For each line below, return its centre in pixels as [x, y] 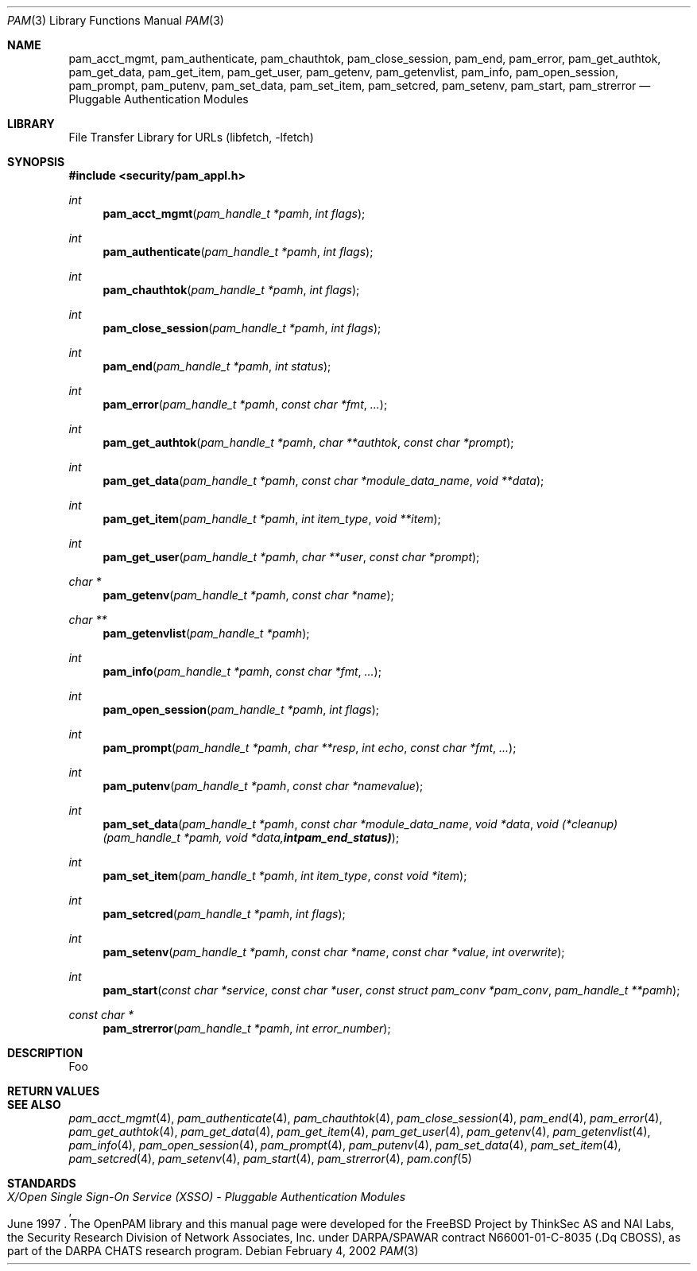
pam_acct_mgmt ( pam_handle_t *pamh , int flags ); [234, 213]
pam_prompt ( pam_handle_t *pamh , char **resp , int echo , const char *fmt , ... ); [310, 748]
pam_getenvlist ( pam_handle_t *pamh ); [206, 633]
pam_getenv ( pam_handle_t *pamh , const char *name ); [248, 595]
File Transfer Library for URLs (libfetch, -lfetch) [191, 137]
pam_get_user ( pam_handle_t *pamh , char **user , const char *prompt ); [291, 557]
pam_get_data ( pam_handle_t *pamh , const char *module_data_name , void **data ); [323, 480]
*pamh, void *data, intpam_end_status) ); [291, 837]
